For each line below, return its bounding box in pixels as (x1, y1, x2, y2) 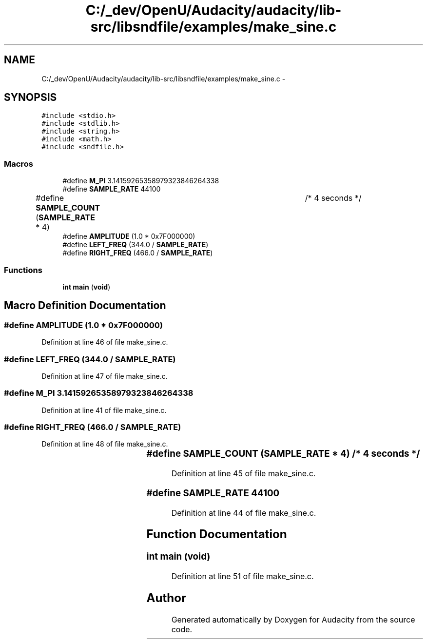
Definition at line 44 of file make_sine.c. (171, 507, 316, 518)
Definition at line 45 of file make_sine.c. (171, 468, 316, 479)
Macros (4, 158, 33, 169)
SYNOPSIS (4, 91, 57, 104)
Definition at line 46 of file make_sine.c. (41, 338, 168, 347)
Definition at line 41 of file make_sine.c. (41, 406, 167, 414)
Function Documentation (146, 527, 287, 542)
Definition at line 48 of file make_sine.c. (41, 440, 168, 448)
